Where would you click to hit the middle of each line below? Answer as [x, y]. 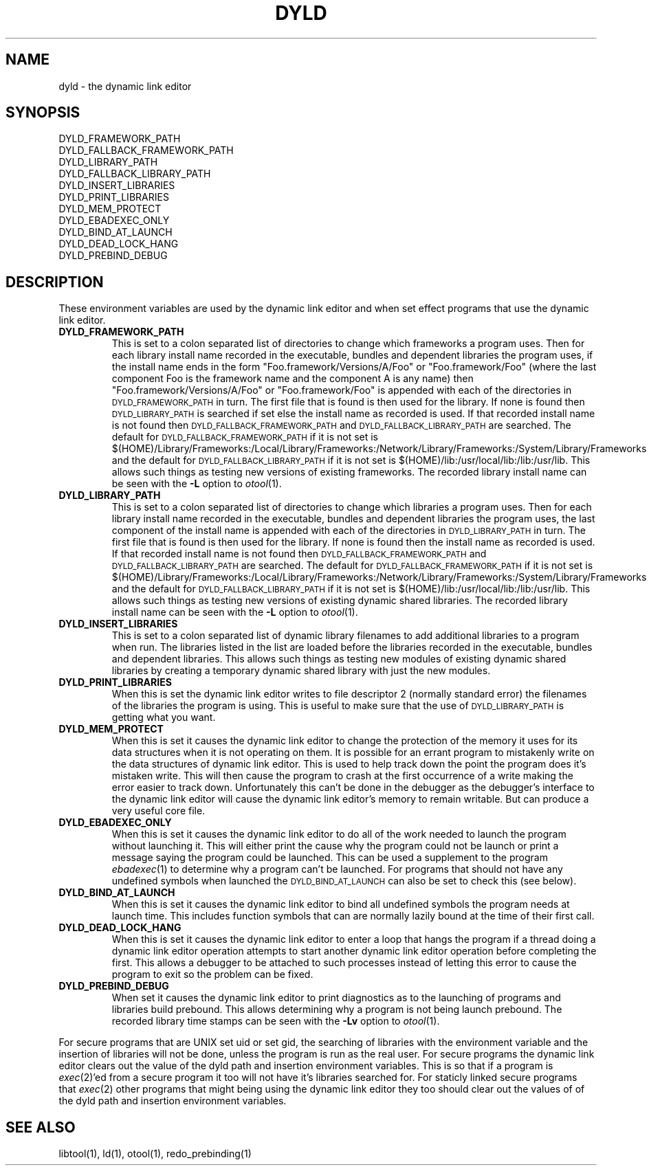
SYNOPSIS [43, 113]
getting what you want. [164, 717]
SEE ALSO [41, 1127]
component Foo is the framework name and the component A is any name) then [293, 379]
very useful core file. [158, 811]
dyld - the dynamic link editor [125, 86]
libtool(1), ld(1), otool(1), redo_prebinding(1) [155, 1154]
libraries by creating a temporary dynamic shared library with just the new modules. [301, 671]
